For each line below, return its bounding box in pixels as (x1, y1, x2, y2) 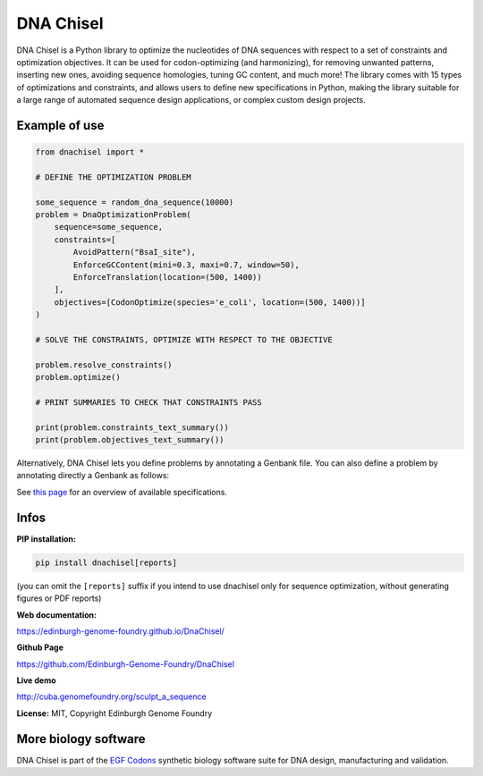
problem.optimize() (35, 372, 121, 383)
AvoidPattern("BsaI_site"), (72, 247, 197, 257)
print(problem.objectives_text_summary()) (35, 434, 225, 445)
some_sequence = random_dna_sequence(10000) (35, 197, 234, 207)
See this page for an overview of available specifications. (16, 486, 228, 497)
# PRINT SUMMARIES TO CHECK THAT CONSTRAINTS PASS (35, 397, 263, 407)
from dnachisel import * (35, 148, 145, 157)
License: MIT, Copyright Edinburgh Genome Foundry (16, 707, 213, 719)
